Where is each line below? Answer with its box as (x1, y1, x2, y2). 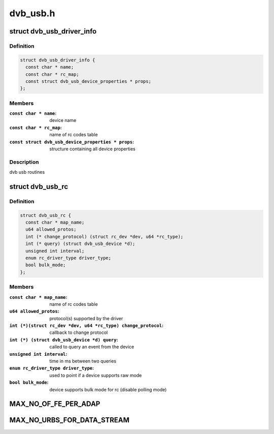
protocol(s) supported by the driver (49, 315, 123, 321)
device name (49, 117, 77, 123)
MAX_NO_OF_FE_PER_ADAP (9, 399, 100, 409)
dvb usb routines (9, 169, 45, 175)
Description (9, 158, 39, 165)
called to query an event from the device (49, 344, 134, 350)
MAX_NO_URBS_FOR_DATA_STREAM (9, 416, 129, 424)
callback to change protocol (49, 329, 108, 335)
